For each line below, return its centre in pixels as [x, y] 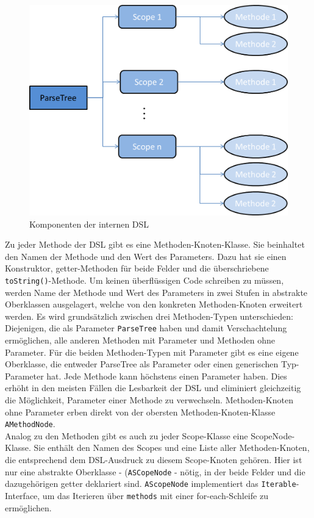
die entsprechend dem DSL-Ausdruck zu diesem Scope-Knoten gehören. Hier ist [154, 459]
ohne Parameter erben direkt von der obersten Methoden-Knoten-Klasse [140, 412]
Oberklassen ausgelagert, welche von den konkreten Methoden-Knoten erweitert [154, 304]
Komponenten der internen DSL [89, 224]
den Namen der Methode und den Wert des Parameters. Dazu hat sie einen [146, 256]
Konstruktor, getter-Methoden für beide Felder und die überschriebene [137, 268]
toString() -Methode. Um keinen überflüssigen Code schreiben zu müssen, [145, 280]
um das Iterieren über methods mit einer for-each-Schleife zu [155, 495]
